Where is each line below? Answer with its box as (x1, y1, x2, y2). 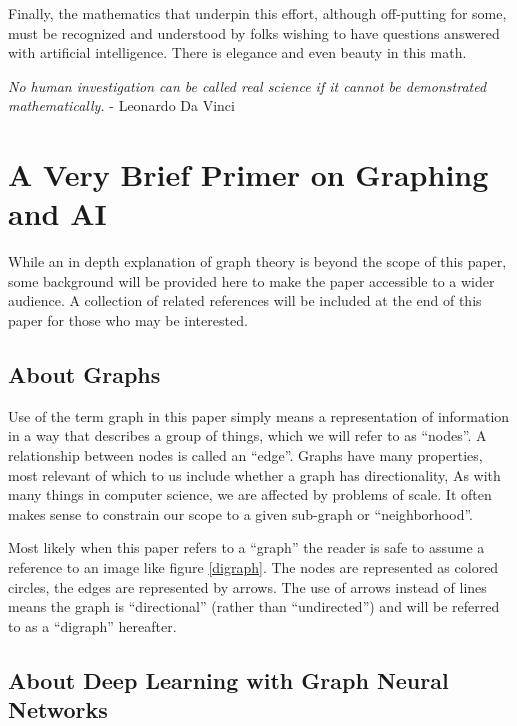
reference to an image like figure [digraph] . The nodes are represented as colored (8, 557, 499, 578)
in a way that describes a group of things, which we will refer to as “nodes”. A (8, 425, 487, 446)
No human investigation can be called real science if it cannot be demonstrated (8, 75, 487, 96)
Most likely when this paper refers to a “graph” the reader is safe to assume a (8, 537, 485, 558)
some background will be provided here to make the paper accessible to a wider (8, 270, 495, 291)
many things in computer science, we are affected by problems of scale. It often (8, 484, 492, 505)
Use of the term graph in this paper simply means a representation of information (8, 405, 510, 426)
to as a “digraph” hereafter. (8, 615, 177, 636)
